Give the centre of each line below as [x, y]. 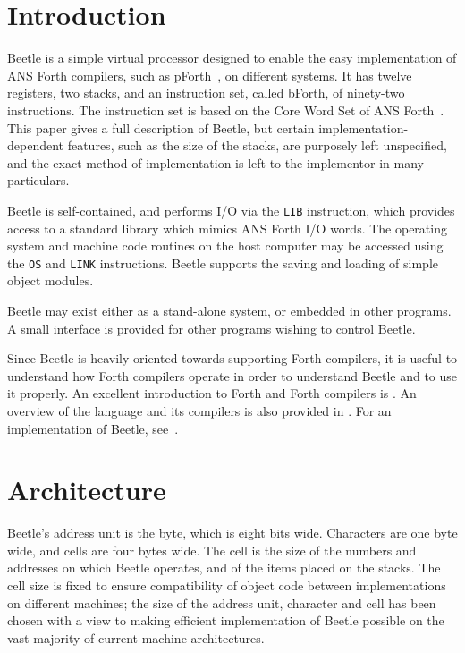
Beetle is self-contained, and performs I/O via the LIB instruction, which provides [231, 210]
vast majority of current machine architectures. [136, 637]
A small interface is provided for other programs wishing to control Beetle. [211, 328]
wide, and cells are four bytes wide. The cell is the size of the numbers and [212, 550]
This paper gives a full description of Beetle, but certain [161, 127]
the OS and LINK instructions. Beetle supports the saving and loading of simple [223, 263]
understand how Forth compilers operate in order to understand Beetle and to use [232, 375]
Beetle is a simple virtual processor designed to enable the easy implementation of [232, 58]
